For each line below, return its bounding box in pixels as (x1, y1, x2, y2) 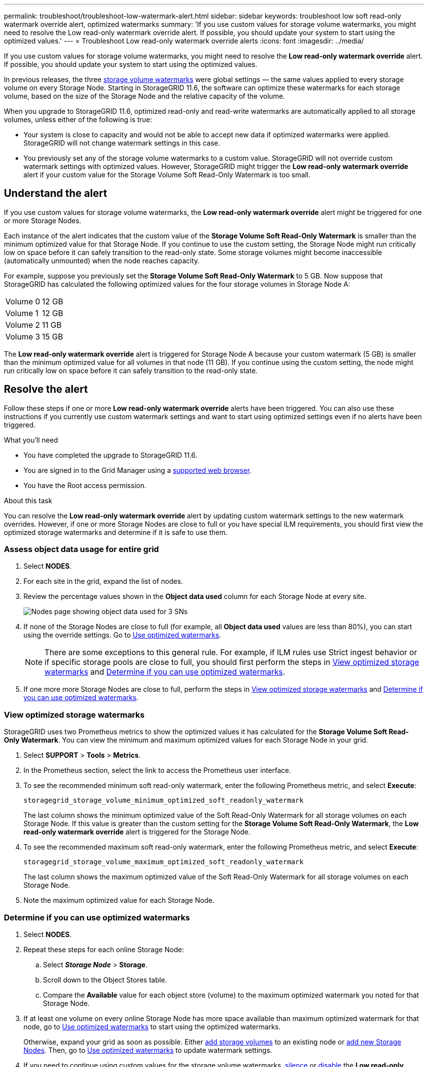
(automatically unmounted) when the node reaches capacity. (4, 256, 200, 265)
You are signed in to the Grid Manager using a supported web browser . (23, 466, 252, 474)
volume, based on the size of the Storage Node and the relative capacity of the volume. (4, 92, 285, 100)
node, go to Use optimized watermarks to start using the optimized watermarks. (23, 1022, 281, 1031)
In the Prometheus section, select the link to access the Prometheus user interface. (23, 766, 291, 775)
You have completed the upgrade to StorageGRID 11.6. (23, 450, 197, 459)
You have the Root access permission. (23, 481, 147, 490)
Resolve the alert (4, 383, 88, 396)
